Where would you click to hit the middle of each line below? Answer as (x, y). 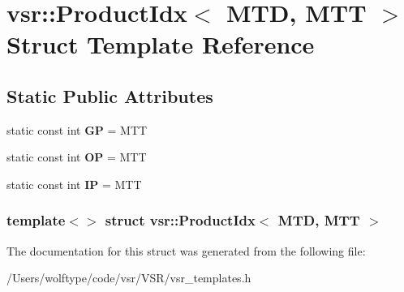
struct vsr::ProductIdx (180, 220)
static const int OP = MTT (77, 157)
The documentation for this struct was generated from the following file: (186, 250)
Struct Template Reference (161, 44)
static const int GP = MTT (77, 129)
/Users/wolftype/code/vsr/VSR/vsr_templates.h (129, 278)
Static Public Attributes (110, 95)
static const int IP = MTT (74, 184)
